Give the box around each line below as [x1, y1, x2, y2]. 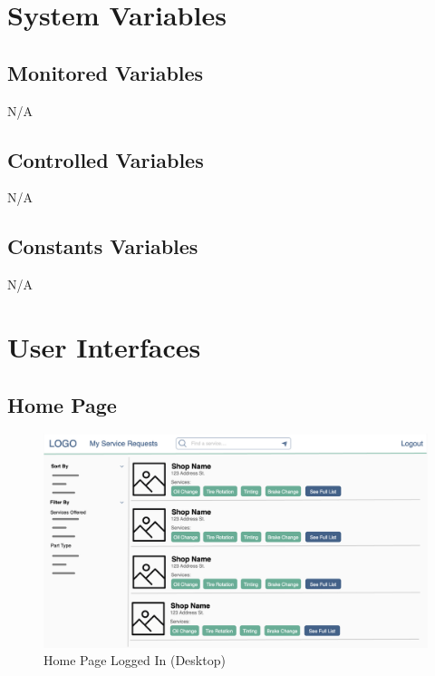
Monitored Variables [7, 58, 204, 86]
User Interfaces [7, 328, 201, 365]
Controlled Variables [7, 145, 204, 173]
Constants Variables [7, 232, 198, 260]
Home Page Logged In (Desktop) [43, 651, 226, 670]
